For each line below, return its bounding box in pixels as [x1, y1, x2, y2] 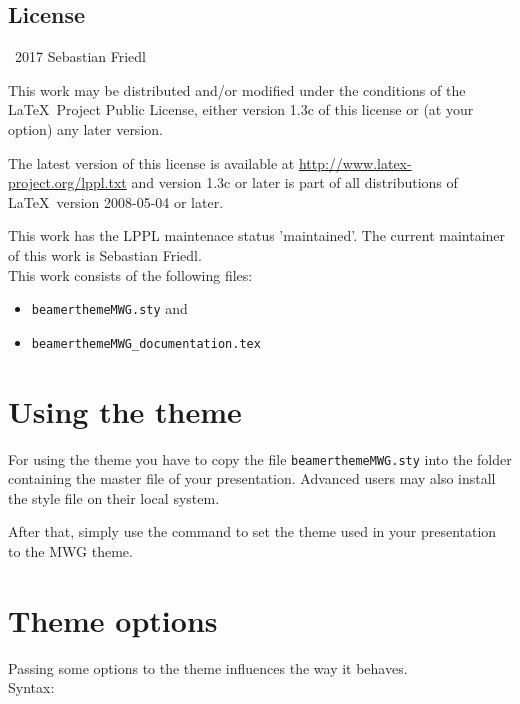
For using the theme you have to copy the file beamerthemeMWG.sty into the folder [8, 448, 512, 469]
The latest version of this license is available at [8, 152, 295, 173]
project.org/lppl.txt [8, 172, 127, 193]
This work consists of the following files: [8, 264, 253, 285]
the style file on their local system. [8, 487, 220, 508]
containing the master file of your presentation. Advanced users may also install [8, 468, 496, 489]
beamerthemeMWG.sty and [31, 298, 188, 319]
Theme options [8, 599, 218, 640]
